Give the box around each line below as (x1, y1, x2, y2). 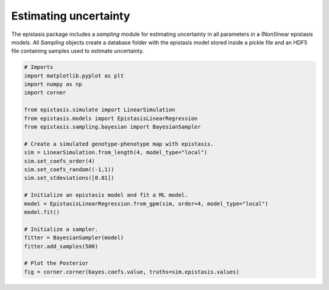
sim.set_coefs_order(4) (24, 157, 96, 164)
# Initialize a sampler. (24, 225, 99, 233)
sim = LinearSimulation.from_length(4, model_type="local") (24, 149, 208, 156)
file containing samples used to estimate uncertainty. (11, 48, 144, 55)
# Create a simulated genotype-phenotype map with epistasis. (24, 140, 214, 147)
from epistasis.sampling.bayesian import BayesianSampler (24, 124, 201, 130)
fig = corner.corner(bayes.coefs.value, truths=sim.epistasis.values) (24, 268, 240, 275)
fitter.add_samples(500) (24, 242, 99, 250)
